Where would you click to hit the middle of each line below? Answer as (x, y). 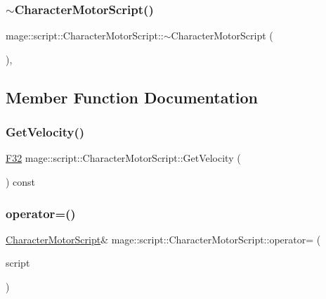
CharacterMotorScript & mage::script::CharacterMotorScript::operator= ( (163, 239)
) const (21, 182)
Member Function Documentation (132, 97)
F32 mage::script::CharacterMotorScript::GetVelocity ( (123, 158)
